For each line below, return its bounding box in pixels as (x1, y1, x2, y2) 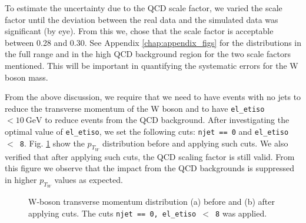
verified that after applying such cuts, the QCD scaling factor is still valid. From (5, 150, 295, 162)
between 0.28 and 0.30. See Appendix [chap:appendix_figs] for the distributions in (5, 36, 302, 48)
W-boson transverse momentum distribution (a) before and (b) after (28, 195, 275, 208)
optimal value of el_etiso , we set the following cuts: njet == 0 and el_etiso (5, 125, 289, 137)
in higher (5, 174, 37, 186)
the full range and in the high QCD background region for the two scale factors (5, 48, 291, 60)
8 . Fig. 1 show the (19, 137, 85, 149)
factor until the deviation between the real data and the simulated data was (5, 13, 278, 25)
